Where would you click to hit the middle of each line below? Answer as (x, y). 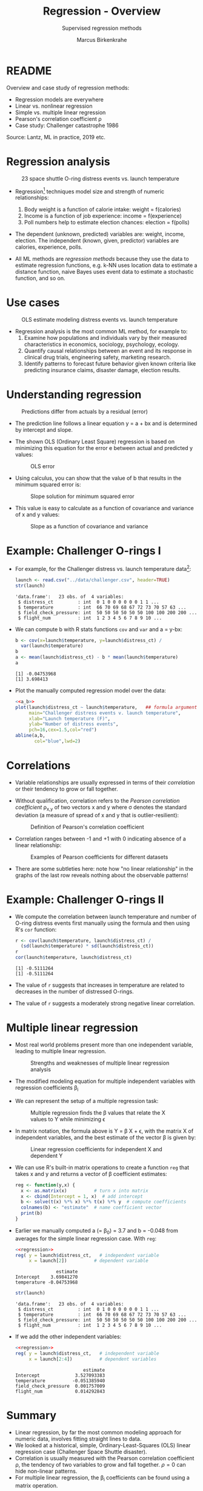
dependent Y (46, 1155)
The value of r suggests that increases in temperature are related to (100, 985)
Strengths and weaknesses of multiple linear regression (100, 1063)
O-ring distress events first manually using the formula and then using (102, 923)
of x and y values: (37, 514)
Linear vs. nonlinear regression (54, 106)
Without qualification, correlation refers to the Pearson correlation (97, 800)
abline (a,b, (30, 736)
